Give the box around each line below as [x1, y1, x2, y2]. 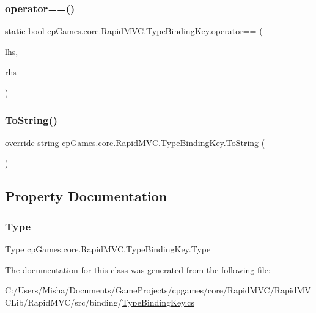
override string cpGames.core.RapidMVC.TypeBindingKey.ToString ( [5, 136, 265, 149]
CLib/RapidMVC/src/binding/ [5, 295, 122, 308]
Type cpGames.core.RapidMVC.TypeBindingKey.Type [5, 243, 211, 255]
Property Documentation [5, 186, 167, 205]
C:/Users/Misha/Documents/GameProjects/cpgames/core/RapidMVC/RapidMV [5, 284, 311, 296]
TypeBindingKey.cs [122, 295, 195, 308]
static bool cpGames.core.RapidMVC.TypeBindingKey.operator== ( [5, 24, 263, 37]
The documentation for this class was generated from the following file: [5, 263, 271, 276]
